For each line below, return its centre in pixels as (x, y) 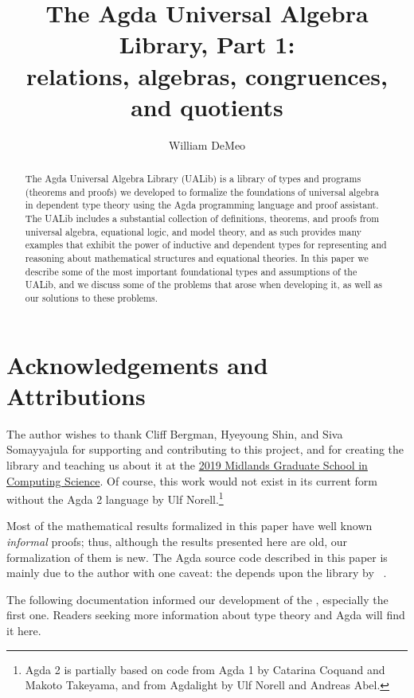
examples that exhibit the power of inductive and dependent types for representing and (206, 245)
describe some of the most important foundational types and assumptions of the (191, 271)
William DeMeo (207, 144)
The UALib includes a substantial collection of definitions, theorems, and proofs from (202, 218)
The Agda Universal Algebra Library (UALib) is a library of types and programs (193, 179)
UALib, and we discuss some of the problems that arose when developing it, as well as (204, 285)
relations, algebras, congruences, (207, 75)
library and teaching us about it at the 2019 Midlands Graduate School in (187, 464)
